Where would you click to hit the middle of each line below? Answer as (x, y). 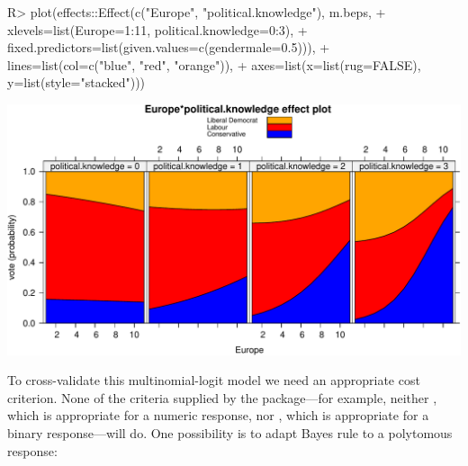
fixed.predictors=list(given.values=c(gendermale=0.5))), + (169, 47)
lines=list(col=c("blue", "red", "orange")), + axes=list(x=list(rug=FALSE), (214, 64)
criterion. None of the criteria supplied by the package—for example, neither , (222, 397)
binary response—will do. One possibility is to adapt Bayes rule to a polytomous (230, 432)
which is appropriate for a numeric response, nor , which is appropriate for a (218, 415)
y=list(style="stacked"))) (76, 82)
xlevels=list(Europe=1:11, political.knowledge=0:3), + (157, 29)
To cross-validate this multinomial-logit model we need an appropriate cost (214, 380)
